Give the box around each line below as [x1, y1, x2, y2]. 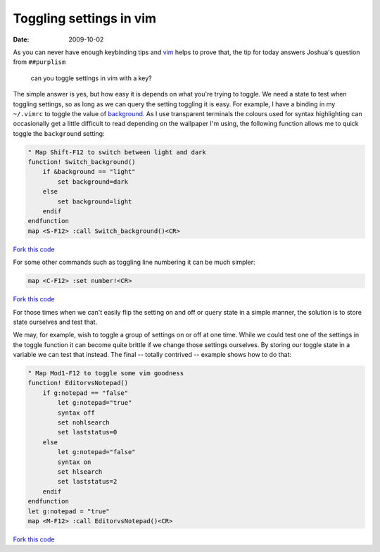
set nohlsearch [57, 419, 110, 427]
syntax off [57, 408, 95, 417]
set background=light [57, 197, 132, 206]
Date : [13, 35, 30, 44]
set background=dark [57, 177, 129, 186]
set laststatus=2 [57, 477, 118, 486]
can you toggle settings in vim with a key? [30, 74, 152, 82]
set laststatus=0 [57, 428, 118, 437]
